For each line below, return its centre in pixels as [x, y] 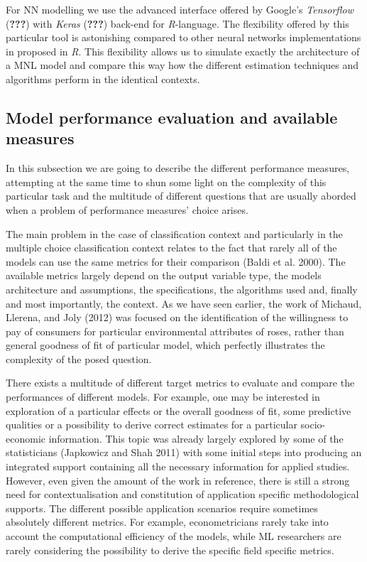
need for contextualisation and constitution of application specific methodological [182, 494]
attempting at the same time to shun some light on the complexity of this [166, 182]
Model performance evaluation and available [172, 117]
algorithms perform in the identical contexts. [103, 79]
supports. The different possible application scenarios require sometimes [162, 508]
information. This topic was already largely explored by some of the [196, 438]
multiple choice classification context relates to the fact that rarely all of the [171, 248]
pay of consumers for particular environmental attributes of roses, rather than [175, 331]
